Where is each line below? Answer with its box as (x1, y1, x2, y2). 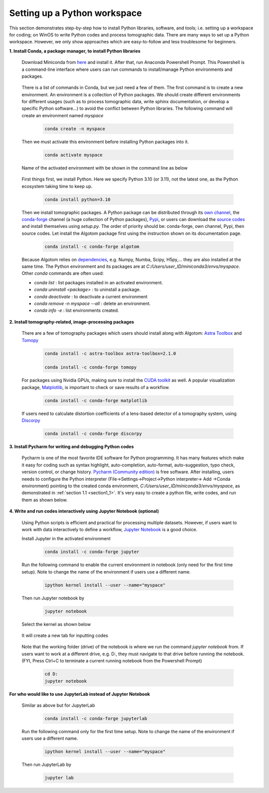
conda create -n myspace (44, 126, 106, 132)
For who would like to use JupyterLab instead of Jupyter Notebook (9, 691, 150, 697)
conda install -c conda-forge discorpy (44, 431, 142, 436)
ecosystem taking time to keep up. (21, 183, 93, 189)
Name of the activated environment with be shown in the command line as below (21, 165, 188, 171)
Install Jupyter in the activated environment (21, 536, 111, 542)
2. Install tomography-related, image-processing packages (9, 319, 134, 325)
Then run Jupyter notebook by (21, 595, 85, 601)
